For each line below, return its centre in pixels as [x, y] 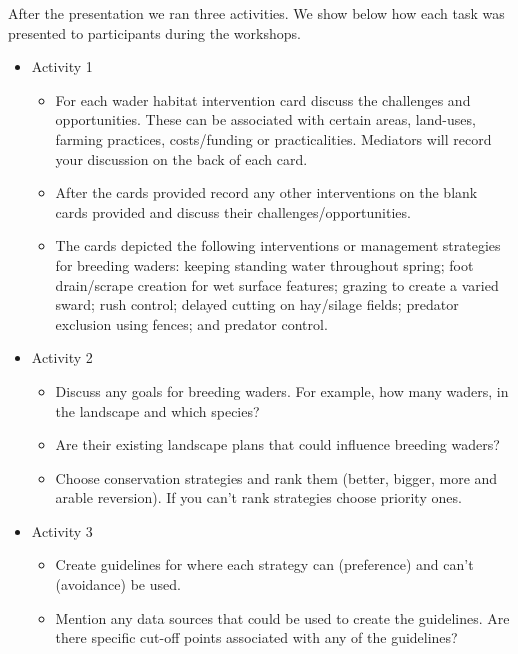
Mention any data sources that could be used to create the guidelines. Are [282, 617]
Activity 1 [62, 66]
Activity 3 [62, 530]
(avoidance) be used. [118, 584]
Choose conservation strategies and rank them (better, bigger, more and [276, 477]
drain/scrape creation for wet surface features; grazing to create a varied [277, 284]
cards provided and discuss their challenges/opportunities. [233, 211]
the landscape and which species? [157, 410]
